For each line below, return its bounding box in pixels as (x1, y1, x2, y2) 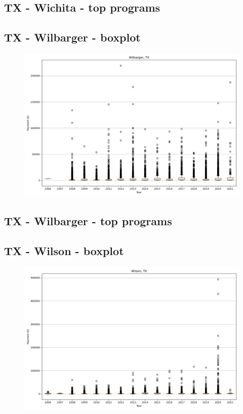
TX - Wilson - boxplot (4, 243, 124, 259)
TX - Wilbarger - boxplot (4, 29, 141, 45)
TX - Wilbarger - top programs (4, 213, 172, 229)
